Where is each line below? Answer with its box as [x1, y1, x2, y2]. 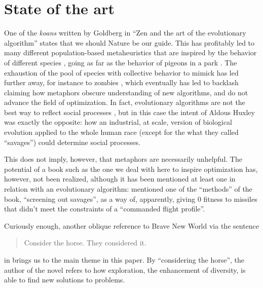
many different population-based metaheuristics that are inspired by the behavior [4, 47, 257, 58]
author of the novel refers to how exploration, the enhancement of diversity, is [4, 264, 246, 275]
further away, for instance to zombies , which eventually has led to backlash [4, 77, 239, 88]
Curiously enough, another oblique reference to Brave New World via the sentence [4, 220, 259, 231]
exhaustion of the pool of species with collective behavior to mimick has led [4, 67, 239, 78]
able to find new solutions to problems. [4, 274, 125, 285]
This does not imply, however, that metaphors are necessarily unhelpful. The [4, 154, 242, 164]
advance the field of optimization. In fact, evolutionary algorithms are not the [4, 97, 245, 107]
